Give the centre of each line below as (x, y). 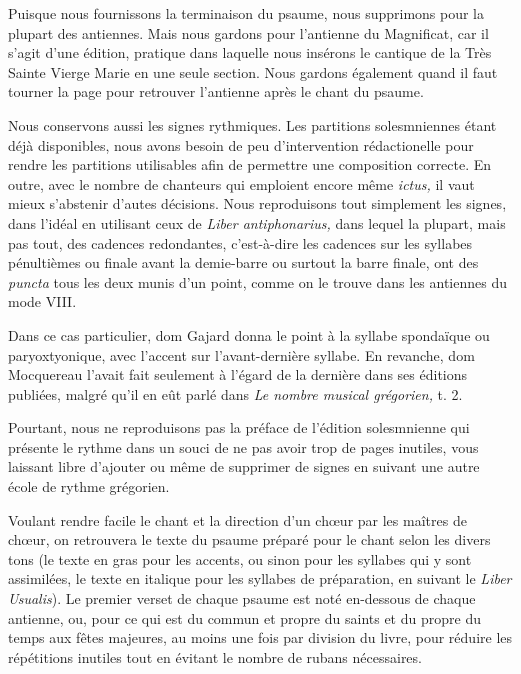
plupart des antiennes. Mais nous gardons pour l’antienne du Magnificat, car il (248, 32)
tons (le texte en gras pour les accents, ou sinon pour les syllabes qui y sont (240, 558)
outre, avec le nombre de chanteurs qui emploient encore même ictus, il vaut (241, 183)
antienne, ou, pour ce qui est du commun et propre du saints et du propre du (244, 617)
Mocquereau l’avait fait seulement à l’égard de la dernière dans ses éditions (238, 374)
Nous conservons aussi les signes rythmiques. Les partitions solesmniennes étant (252, 124)
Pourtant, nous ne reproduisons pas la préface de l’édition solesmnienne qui (239, 427)
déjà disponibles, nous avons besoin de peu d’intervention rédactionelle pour (241, 144)
